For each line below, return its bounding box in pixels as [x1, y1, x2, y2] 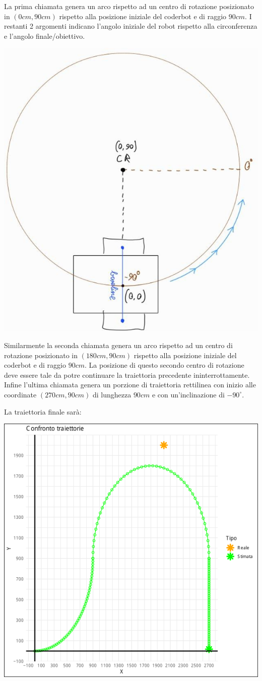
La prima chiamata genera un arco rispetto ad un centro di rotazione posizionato [4, 1, 254, 11]
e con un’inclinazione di [152, 389, 225, 399]
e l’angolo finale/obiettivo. [4, 30, 85, 41]
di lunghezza [92, 389, 132, 399]
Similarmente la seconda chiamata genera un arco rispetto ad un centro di [4, 340, 233, 351]
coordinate [4, 389, 37, 399]
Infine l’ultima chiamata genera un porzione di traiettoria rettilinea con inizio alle [4, 379, 256, 390]
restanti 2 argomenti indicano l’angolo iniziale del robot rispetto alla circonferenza [4, 21, 257, 31]
